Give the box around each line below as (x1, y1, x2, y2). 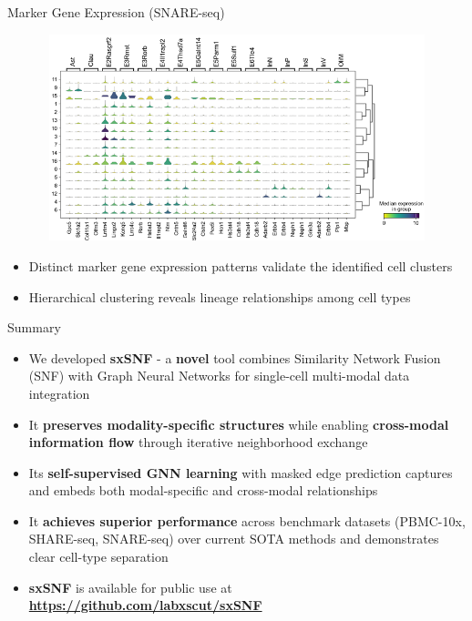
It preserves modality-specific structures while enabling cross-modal (28, 414, 449, 433)
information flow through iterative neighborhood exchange (28, 433, 368, 452)
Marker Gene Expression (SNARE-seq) (7, 3, 225, 21)
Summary (7, 318, 61, 337)
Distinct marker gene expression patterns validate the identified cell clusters (28, 256, 453, 275)
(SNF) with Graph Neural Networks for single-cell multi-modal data (28, 366, 410, 385)
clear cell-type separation (28, 547, 169, 566)
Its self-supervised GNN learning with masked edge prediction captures (28, 463, 453, 482)
